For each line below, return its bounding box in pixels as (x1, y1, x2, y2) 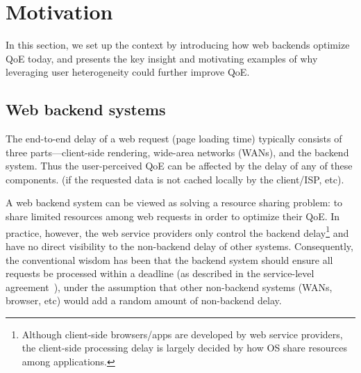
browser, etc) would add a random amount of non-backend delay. (6, 293, 282, 308)
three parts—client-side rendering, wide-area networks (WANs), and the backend (6, 144, 349, 159)
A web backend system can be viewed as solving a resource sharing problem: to (6, 195, 343, 210)
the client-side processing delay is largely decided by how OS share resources (22, 340, 347, 355)
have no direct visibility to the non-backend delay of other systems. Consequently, (6, 238, 353, 253)
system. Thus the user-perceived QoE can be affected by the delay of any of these (6, 158, 353, 173)
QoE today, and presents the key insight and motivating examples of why (6, 51, 318, 65)
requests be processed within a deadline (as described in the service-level (6, 266, 314, 281)
